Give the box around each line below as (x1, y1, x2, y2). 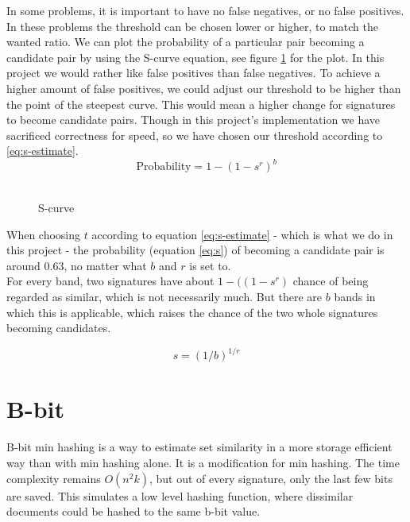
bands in (334, 288, 376, 304)
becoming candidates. (6, 319, 111, 336)
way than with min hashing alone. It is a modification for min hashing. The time (6, 454, 400, 470)
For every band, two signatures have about (6, 273, 215, 289)
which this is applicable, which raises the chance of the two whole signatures (6, 304, 378, 320)
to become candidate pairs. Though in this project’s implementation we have (6, 111, 381, 128)
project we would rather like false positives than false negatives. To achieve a (6, 64, 381, 81)
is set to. (189, 257, 231, 273)
